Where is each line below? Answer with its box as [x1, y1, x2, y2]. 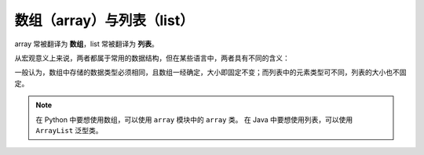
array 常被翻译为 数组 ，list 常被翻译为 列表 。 [14, 39, 159, 49]
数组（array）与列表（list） [14, 12, 194, 29]
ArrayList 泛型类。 [35, 125, 103, 135]
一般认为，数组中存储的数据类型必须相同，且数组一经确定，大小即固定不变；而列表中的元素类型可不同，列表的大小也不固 [14, 67, 407, 77]
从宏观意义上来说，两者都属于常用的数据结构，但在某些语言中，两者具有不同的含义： [14, 53, 290, 63]
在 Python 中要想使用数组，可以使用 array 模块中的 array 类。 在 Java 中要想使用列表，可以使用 [35, 114, 353, 124]
